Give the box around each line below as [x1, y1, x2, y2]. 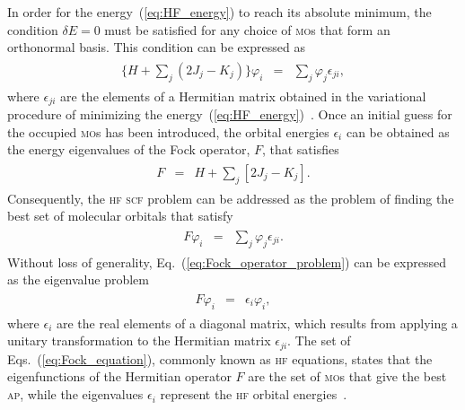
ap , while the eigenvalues [7, 385, 144, 404]
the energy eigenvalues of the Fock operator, [7, 140, 250, 159]
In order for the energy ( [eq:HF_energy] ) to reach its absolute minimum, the [7, 3, 432, 21]
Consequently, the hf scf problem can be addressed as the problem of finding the [7, 188, 454, 207]
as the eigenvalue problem [7, 270, 149, 289]
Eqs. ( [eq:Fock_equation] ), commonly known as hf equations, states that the [7, 349, 433, 368]
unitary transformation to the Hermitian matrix [7, 331, 271, 350]
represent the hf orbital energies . [160, 385, 347, 404]
